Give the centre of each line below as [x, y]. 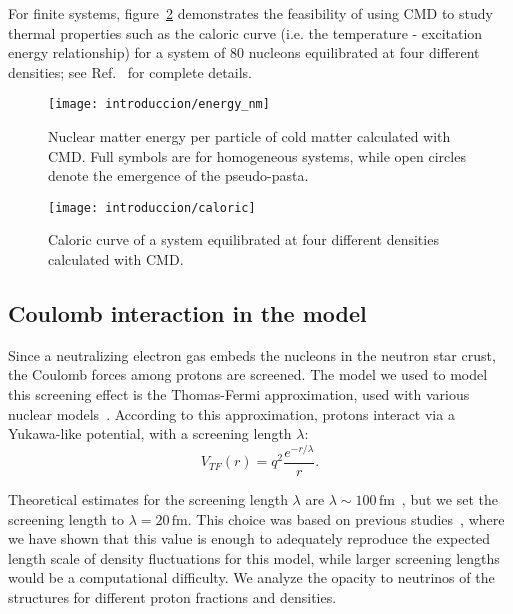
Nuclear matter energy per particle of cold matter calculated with [249, 136]
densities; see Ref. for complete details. [130, 71]
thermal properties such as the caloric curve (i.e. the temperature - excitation [245, 32]
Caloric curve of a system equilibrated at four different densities [243, 239]
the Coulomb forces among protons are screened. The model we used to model [248, 374]
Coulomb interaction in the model [187, 313]
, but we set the [449, 498]
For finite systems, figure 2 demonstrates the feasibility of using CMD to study [250, 13]
